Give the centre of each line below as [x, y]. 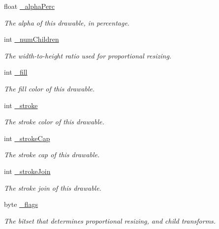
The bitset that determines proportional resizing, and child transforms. [110, 220]
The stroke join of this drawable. [53, 187]
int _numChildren [31, 39]
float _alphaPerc [29, 6]
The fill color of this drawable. [49, 88]
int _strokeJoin [27, 171]
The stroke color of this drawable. [54, 122]
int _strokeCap [27, 138]
